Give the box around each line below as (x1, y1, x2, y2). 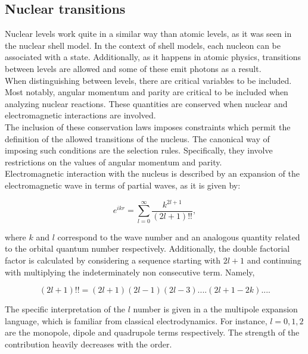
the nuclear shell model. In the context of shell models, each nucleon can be (5, 39, 281, 51)
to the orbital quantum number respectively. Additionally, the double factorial (5, 242, 290, 255)
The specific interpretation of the (5, 303, 125, 315)
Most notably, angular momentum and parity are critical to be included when (5, 86, 288, 98)
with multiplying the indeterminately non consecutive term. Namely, (5, 265, 255, 278)
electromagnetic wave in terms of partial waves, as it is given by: (5, 178, 241, 191)
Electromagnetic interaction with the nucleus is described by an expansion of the (5, 167, 300, 180)
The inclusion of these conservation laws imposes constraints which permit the (5, 120, 291, 133)
